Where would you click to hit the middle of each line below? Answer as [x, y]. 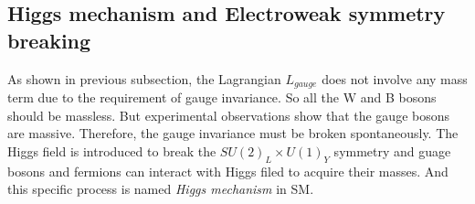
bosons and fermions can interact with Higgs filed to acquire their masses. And [228, 171]
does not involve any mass [395, 78]
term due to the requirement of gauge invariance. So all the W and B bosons [222, 97]
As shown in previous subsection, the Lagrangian [144, 78]
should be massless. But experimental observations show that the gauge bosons [229, 115]
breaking [49, 40]
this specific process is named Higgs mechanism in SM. [161, 189]
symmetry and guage [392, 150]
